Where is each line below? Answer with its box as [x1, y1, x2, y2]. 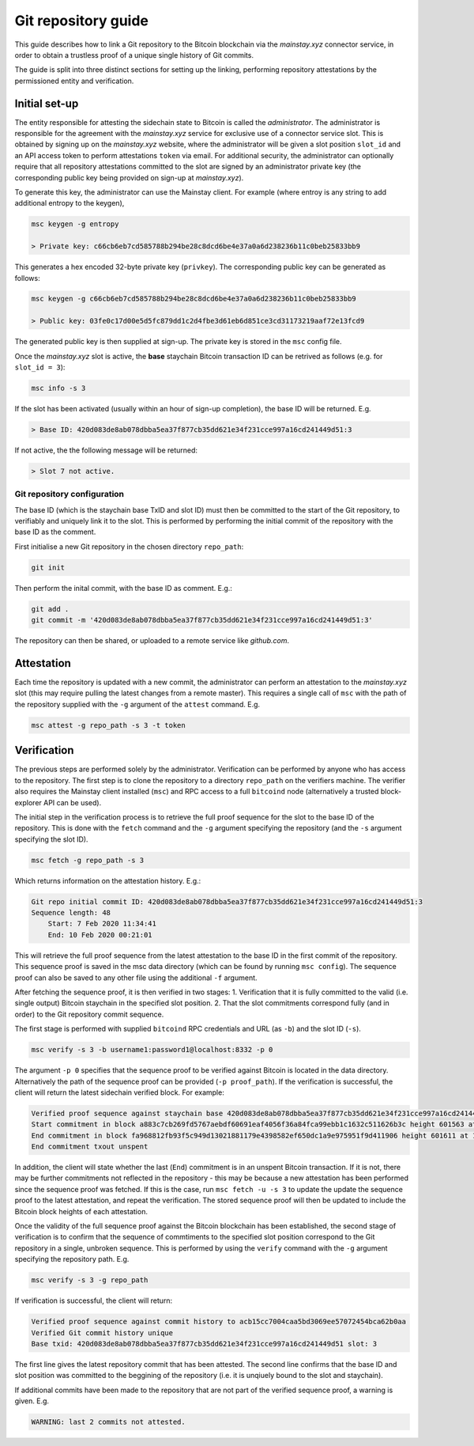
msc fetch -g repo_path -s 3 [31, 855, 145, 865]
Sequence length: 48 [31, 908, 111, 918]
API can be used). [43, 797, 102, 807]
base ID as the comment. [14, 527, 96, 537]
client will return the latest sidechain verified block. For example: [14, 1088, 224, 1097]
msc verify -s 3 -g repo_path [31, 1276, 149, 1285]
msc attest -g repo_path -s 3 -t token [31, 721, 186, 729]
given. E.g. [14, 1396, 50, 1406]
